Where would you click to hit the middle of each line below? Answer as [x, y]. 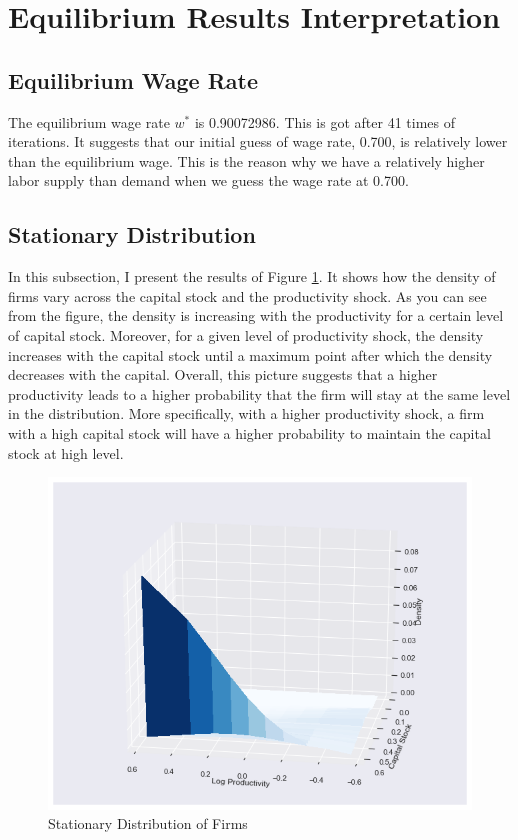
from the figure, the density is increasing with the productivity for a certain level [256, 315]
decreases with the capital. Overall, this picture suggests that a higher [223, 374]
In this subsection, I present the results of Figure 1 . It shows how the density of [252, 276]
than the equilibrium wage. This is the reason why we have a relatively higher [246, 160]
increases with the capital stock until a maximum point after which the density [250, 354]
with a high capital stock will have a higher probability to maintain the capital [249, 432]
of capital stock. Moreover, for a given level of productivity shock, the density [246, 334]
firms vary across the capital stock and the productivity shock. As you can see [247, 295]
